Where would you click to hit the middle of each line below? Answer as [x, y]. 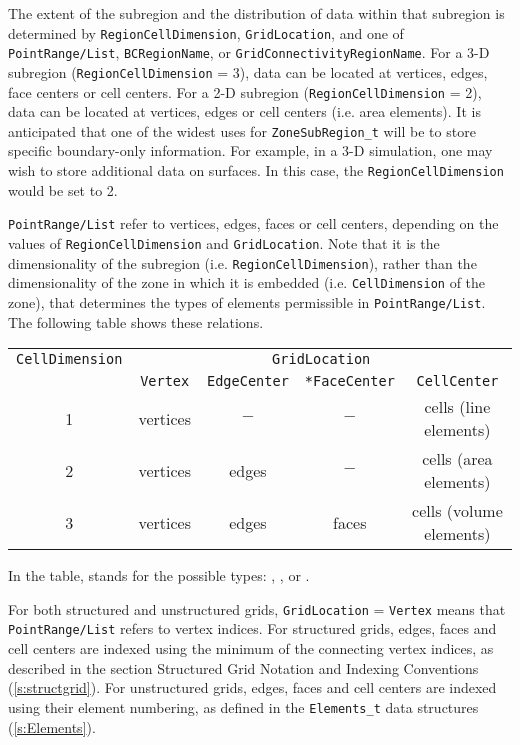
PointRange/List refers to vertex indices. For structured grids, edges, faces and [252, 628]
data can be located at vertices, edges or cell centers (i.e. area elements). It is [244, 111]
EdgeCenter [247, 381]
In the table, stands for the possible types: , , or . [159, 575]
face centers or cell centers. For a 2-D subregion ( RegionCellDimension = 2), [245, 91]
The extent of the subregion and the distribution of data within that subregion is [256, 13]
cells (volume [457, 511]
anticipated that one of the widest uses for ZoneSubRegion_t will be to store [242, 130]
